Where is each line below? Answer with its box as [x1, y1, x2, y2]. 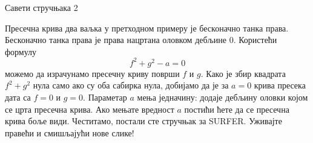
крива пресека [254, 79, 306, 91]
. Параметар [83, 91, 127, 104]
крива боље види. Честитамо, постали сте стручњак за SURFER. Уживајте [5, 115, 282, 127]
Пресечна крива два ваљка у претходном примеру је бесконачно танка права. [5, 21, 289, 34]
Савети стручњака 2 [5, 1, 78, 13]
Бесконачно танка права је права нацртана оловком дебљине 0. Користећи [5, 33, 277, 46]
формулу [5, 45, 37, 58]
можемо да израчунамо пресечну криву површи [5, 67, 180, 79]
